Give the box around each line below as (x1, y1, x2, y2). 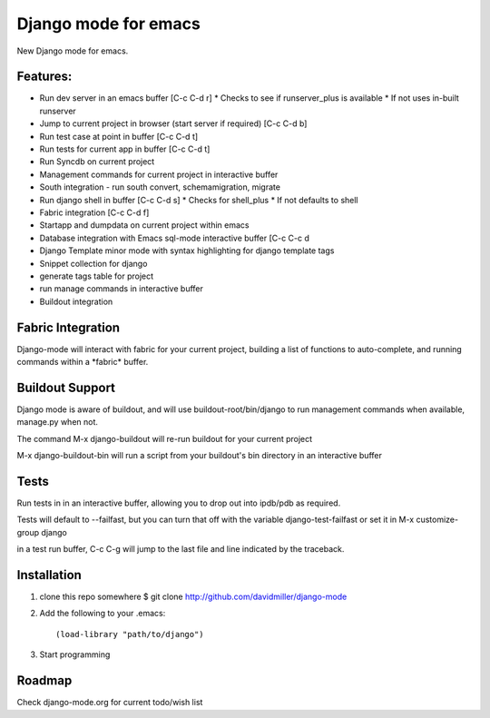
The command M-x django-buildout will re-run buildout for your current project (16, 433, 313, 444)
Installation (16, 567, 82, 583)
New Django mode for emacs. (16, 45, 129, 56)
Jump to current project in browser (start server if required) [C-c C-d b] (39, 118, 308, 129)
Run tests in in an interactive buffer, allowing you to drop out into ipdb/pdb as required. (16, 497, 341, 508)
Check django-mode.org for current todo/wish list (16, 697, 203, 708)
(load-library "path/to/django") (55, 629, 204, 639)
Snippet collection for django (39, 258, 148, 269)
